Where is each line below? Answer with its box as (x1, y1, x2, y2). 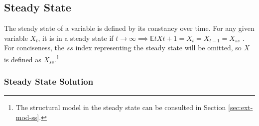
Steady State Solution (4, 75, 94, 88)
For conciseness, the (4, 42, 65, 53)
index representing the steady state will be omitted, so (75, 42, 242, 53)
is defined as (4, 54, 41, 64)
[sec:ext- (228, 102, 253, 113)
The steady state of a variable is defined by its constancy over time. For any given (4, 23, 255, 33)
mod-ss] (15, 112, 39, 123)
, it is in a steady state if (38, 32, 114, 43)
